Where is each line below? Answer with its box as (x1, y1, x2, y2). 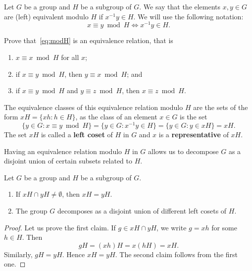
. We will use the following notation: (133, 11, 244, 21)
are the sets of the (193, 102, 248, 112)
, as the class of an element (75, 111, 157, 122)
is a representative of (158, 129, 229, 140)
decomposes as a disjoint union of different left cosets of (57, 206, 227, 216)
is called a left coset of (41, 129, 113, 140)
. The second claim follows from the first (115, 249, 238, 259)
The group (15, 206, 48, 216)
